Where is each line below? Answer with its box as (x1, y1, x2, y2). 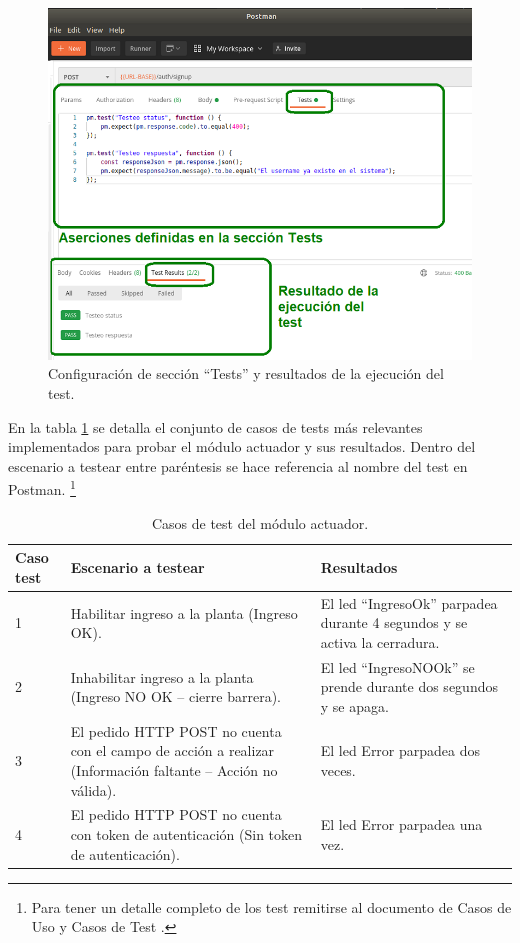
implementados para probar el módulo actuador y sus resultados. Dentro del (8, 436, 476, 457)
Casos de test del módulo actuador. (151, 512, 369, 533)
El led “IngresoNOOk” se (320, 656, 475, 677)
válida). (70, 779, 117, 800)
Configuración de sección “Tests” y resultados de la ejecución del (48, 363, 444, 384)
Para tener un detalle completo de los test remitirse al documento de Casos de (31, 896, 512, 917)
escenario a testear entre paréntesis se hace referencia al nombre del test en (8, 455, 468, 476)
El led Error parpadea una (320, 814, 483, 835)
